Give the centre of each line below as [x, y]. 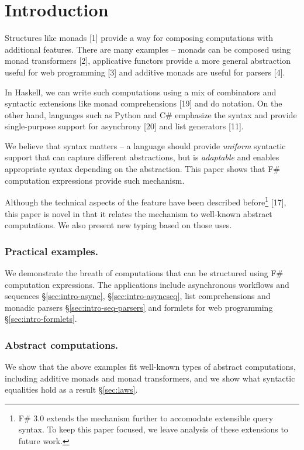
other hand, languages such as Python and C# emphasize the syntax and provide [151, 114]
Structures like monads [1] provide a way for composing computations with [139, 38]
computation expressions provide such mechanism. [95, 180]
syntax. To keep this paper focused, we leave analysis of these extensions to [153, 429]
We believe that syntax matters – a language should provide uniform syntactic [145, 145]
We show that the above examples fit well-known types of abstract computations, [150, 367]
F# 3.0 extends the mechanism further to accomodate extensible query [146, 418]
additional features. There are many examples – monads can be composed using [148, 49]
